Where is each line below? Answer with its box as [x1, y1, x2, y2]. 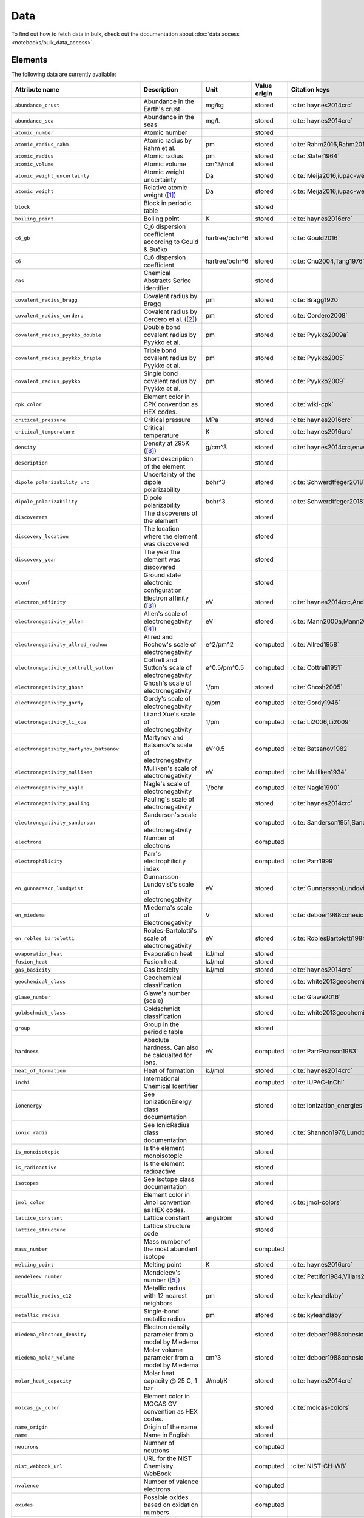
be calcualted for [143, 1051, 192, 1060]
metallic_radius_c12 [15, 1292, 72, 1299]
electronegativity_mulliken [15, 769, 93, 775]
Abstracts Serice [143, 276, 191, 285]
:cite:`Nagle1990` [291, 783, 340, 792]
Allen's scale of [143, 610, 188, 618]
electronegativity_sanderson [15, 819, 96, 826]
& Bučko [143, 245, 167, 254]
